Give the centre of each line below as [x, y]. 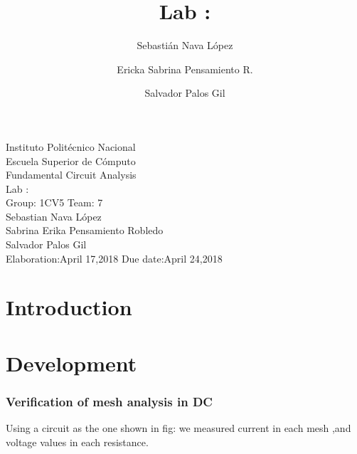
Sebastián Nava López [185, 45]
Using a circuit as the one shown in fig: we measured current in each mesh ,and [178, 428]
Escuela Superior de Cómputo [71, 160]
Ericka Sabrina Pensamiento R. [185, 69]
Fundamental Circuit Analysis [71, 175]
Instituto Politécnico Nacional [71, 146]
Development [71, 363]
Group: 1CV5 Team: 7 [54, 202]
